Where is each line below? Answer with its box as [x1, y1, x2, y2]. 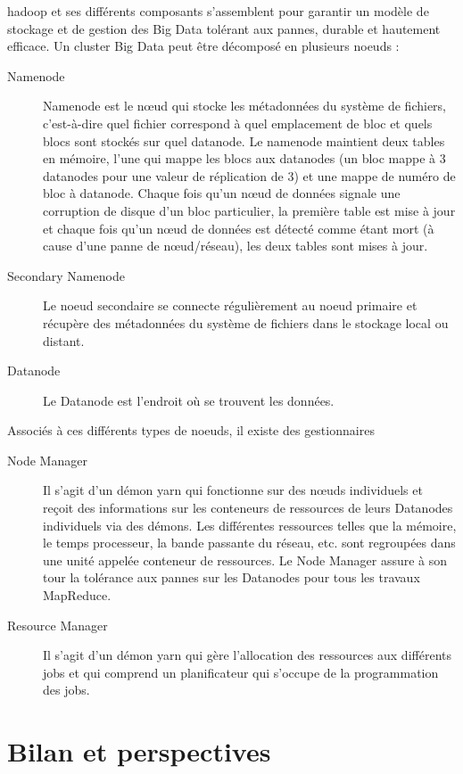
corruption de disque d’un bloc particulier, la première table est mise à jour [43, 201, 456, 219]
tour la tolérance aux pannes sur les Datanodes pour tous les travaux [43, 568, 420, 587]
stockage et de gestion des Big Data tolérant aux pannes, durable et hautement [7, 19, 441, 37]
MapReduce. [43, 586, 112, 605]
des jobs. [43, 680, 90, 699]
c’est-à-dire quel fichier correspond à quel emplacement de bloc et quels [43, 113, 433, 132]
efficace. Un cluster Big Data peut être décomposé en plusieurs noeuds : [7, 37, 400, 55]
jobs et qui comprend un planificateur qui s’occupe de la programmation [43, 663, 439, 681]
